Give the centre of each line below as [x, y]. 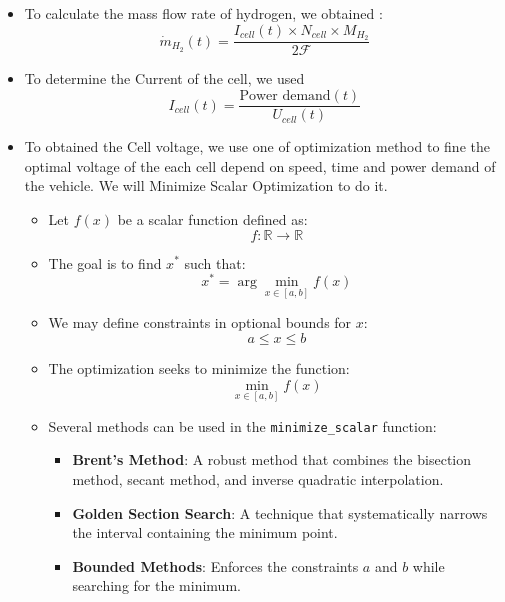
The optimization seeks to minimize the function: [199, 368]
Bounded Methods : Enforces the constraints [215, 565]
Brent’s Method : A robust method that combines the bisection [271, 459]
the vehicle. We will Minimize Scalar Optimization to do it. [206, 185]
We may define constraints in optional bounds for [200, 322]
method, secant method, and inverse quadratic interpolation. [258, 479]
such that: [215, 262]
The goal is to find [105, 262]
